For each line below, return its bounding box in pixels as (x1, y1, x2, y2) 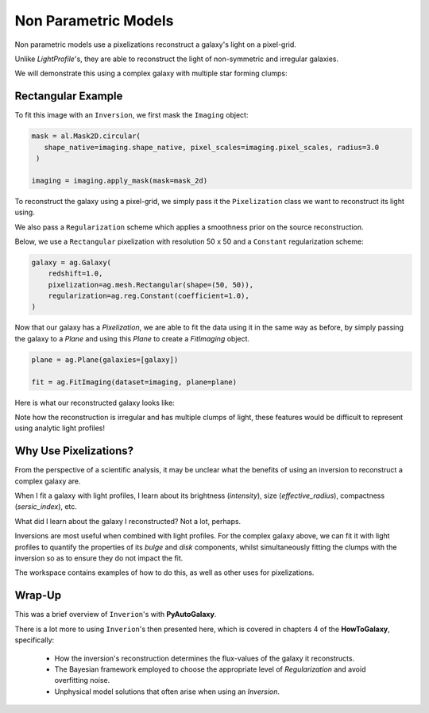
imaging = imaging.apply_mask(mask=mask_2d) (31, 175, 208, 185)
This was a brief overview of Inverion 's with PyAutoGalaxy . (14, 610, 217, 619)
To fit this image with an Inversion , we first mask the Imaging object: (14, 110, 249, 120)
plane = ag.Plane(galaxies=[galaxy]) (31, 355, 179, 364)
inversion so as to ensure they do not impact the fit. (14, 553, 184, 563)
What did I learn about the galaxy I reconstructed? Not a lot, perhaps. (14, 516, 242, 526)
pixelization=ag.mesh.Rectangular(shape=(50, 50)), (48, 280, 254, 289)
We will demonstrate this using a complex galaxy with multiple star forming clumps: (14, 68, 288, 79)
